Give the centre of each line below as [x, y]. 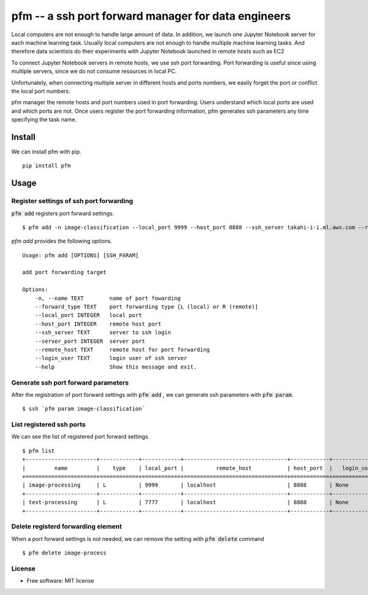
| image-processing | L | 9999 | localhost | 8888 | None [186, 485]
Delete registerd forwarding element [67, 526]
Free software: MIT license [60, 581]
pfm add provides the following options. [62, 241]
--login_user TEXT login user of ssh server [111, 358]
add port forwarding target [64, 272]
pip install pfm [47, 166]
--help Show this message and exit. [116, 367]
